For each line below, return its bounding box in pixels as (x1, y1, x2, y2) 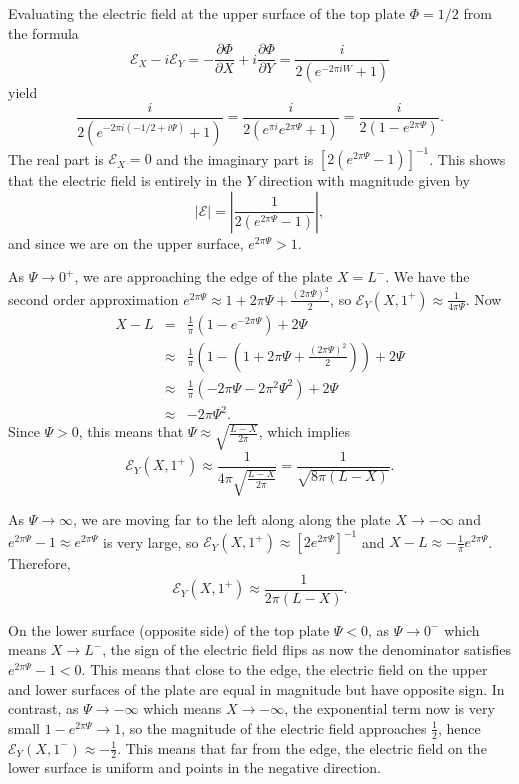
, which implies (258, 421, 351, 442)
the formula (8, 22, 79, 43)
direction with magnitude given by (258, 170, 470, 191)
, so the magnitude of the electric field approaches (121, 717, 427, 738)
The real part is (8, 148, 104, 169)
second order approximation (8, 288, 179, 309)
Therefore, (8, 553, 71, 574)
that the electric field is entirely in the (8, 170, 242, 191)
